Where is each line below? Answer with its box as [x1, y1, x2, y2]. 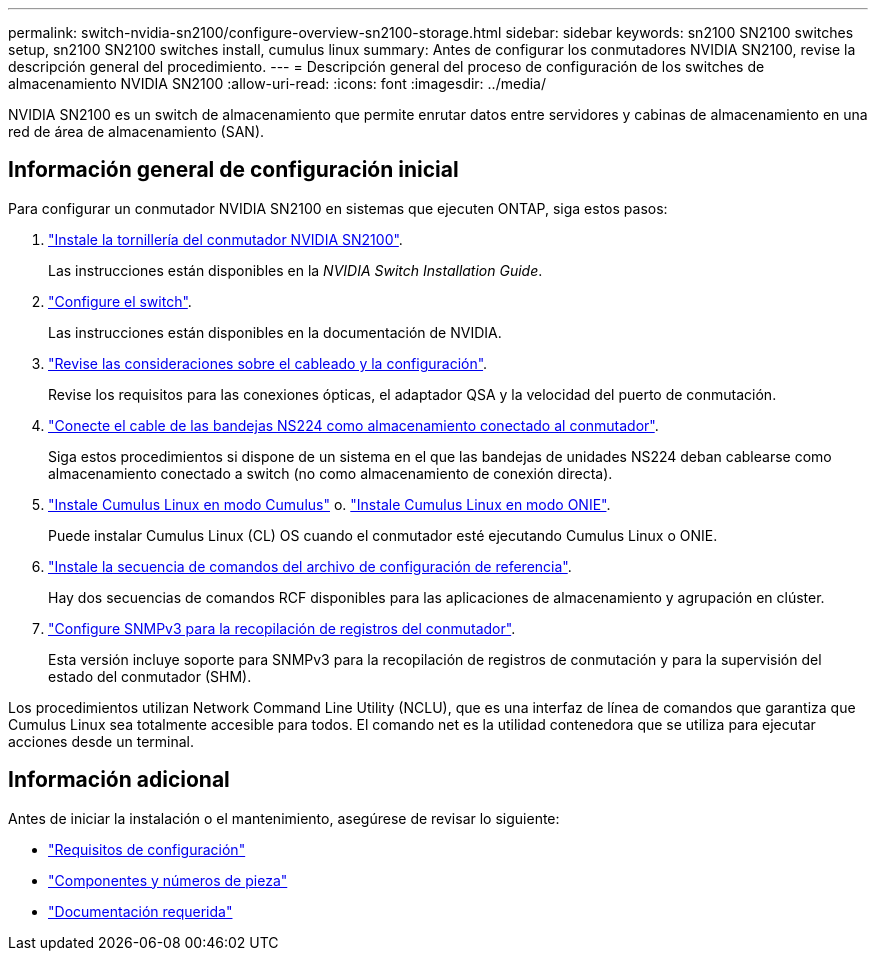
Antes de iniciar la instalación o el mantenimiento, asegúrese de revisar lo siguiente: [8, 809, 560, 827]
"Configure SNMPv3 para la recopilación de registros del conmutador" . [48, 619, 516, 637]
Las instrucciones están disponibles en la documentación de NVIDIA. [48, 323, 502, 341]
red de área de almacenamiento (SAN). [8, 123, 265, 140]
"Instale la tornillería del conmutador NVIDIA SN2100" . [48, 230, 403, 248]
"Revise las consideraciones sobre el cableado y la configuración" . [48, 354, 488, 372]
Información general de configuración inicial [8, 157, 459, 183]
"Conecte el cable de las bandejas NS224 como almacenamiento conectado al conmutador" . [48, 416, 659, 434]
